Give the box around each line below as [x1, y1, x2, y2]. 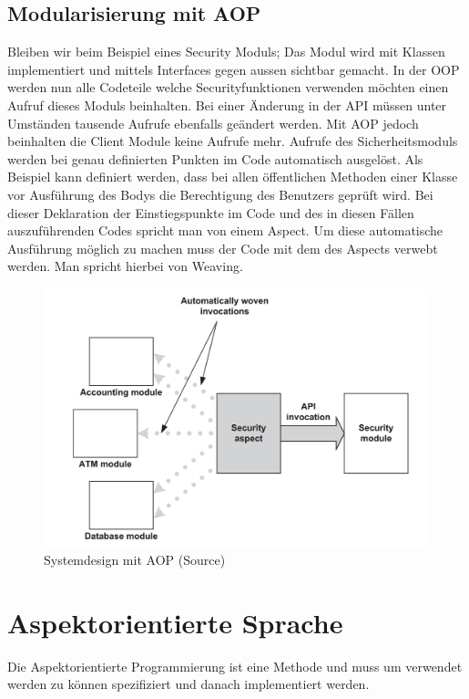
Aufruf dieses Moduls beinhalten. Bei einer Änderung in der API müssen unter [7, 95, 447, 114]
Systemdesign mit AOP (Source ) [44, 550, 226, 569]
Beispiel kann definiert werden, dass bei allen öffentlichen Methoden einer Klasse [7, 167, 458, 186]
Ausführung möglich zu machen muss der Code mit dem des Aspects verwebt [7, 238, 438, 257]
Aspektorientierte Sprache [7, 603, 343, 641]
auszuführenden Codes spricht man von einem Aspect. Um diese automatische [7, 221, 444, 240]
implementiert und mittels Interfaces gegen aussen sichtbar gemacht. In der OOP [7, 59, 460, 78]
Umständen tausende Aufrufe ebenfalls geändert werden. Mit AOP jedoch [7, 113, 419, 132]
